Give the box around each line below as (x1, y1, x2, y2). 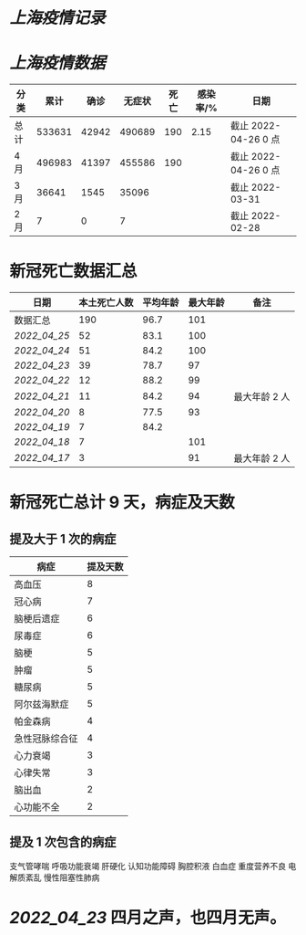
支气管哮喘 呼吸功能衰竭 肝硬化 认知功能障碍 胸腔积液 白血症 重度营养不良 (9, 860, 287, 871)
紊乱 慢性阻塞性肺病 (25, 872, 100, 883)
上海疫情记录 (9, 7, 107, 28)
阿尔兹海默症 (14, 699, 70, 711)
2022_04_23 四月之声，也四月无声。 (9, 908, 287, 929)
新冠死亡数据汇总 (9, 261, 138, 282)
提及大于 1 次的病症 (9, 531, 117, 547)
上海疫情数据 (9, 53, 107, 73)
